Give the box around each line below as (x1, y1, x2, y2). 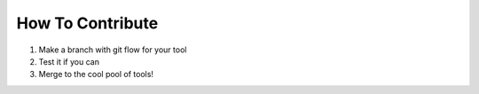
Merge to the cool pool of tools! (38, 69, 154, 80)
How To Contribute (16, 13, 159, 33)
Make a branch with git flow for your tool (38, 44, 187, 55)
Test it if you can (38, 56, 99, 67)
